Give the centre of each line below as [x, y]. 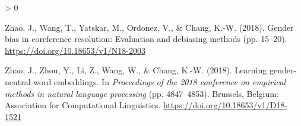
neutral [18, 81]
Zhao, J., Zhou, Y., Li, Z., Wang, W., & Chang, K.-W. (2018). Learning [136, 70]
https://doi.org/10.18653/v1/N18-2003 [75, 50]
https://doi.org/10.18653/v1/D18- [225, 105]
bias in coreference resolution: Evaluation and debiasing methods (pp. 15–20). [146, 39]
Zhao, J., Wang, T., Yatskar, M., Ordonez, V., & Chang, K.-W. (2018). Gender [149, 27]
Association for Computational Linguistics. [83, 105]
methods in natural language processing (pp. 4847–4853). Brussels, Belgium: [142, 93]
